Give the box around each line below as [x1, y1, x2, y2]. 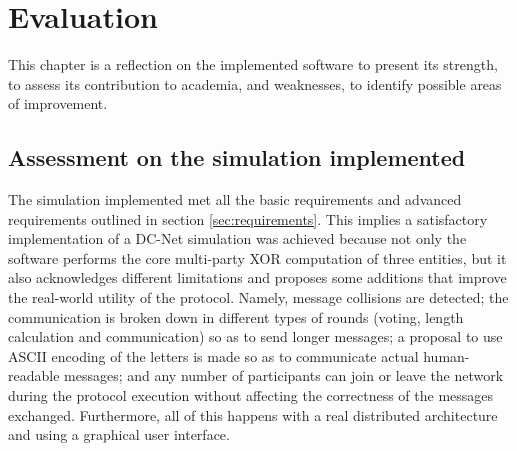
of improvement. [8, 93, 108, 114]
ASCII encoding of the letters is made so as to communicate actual [8, 345, 419, 366]
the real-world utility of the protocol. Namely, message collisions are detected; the [8, 287, 509, 308]
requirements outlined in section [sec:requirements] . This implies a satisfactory [8, 208, 488, 229]
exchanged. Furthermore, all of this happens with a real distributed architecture [8, 404, 498, 425]
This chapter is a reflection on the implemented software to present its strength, [8, 54, 498, 75]
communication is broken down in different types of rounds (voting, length [8, 306, 464, 327]
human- [423, 345, 470, 366]
